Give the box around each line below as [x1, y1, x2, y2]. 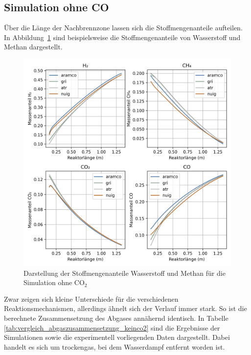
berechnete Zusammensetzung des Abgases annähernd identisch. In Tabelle [4, 312, 228, 323]
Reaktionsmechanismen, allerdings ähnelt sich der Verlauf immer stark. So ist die [4, 303, 247, 313]
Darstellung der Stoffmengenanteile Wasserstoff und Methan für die [23, 267, 226, 278]
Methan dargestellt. [4, 42, 63, 52]
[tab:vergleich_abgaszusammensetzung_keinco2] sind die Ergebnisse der [4, 322, 220, 333]
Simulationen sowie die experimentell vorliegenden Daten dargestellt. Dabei [4, 332, 230, 342]
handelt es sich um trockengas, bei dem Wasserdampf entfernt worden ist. [4, 341, 225, 352]
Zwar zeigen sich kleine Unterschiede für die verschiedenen [4, 293, 179, 304]
